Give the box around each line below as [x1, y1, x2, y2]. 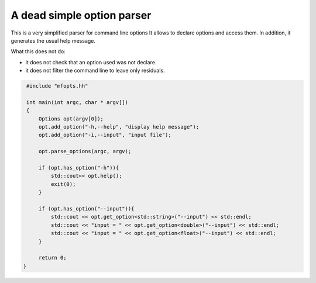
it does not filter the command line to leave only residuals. [25, 67, 165, 74]
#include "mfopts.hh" [26, 82, 88, 89]
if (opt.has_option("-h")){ [38, 164, 119, 171]
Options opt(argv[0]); [38, 115, 104, 122]
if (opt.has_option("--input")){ [38, 205, 135, 212]
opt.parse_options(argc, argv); [38, 148, 132, 155]
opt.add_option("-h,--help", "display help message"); [38, 123, 200, 130]
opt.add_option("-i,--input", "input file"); [38, 132, 172, 139]
